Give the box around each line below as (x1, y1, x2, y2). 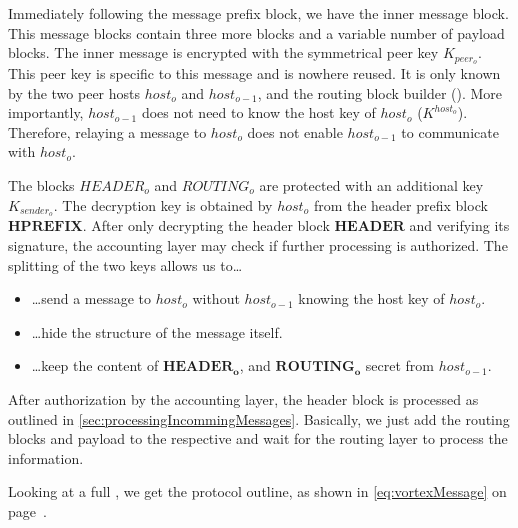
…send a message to (31, 288, 152, 309)
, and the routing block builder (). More (257, 82, 503, 103)
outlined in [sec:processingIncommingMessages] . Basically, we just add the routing (8, 408, 510, 429)
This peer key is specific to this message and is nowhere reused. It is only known (8, 63, 501, 84)
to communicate (401, 121, 499, 142)
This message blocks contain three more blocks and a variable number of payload (8, 22, 505, 43)
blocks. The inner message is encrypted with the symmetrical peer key (8, 42, 439, 63)
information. (8, 447, 84, 468)
